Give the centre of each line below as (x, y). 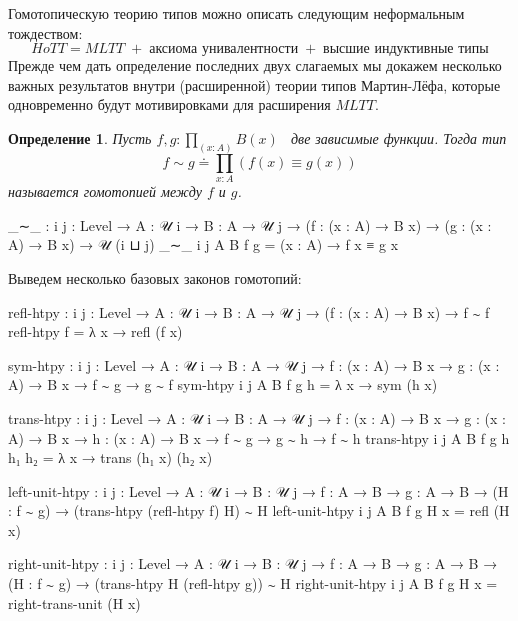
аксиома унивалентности (224, 49)
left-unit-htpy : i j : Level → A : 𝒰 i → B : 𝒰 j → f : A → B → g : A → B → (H (258, 490)
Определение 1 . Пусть (80, 137)
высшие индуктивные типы (406, 49)
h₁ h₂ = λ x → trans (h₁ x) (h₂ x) (110, 457)
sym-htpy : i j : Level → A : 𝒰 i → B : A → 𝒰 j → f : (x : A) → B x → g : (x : (254, 364)
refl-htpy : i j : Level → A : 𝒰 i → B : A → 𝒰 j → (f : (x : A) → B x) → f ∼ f (249, 311)
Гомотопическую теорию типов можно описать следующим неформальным (236, 13)
